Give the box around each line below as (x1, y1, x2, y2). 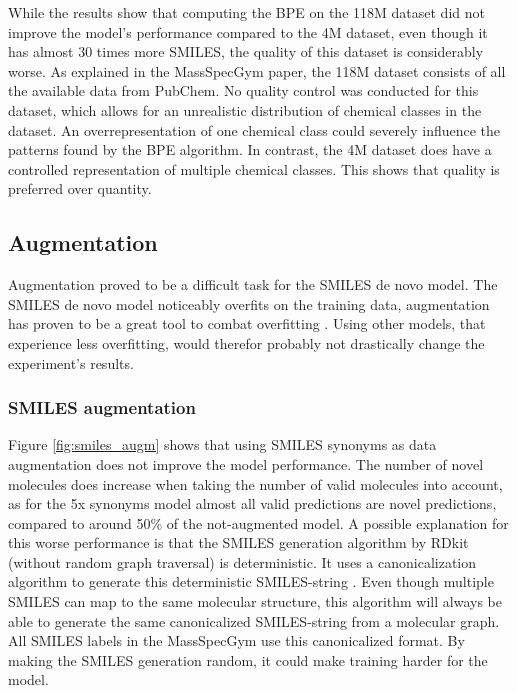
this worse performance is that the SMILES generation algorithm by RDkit (8, 532, 469, 553)
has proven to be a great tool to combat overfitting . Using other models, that (8, 313, 486, 334)
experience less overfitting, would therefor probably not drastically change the (8, 332, 485, 353)
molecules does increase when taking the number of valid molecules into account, (8, 473, 503, 494)
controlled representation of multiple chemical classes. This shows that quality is (8, 158, 500, 179)
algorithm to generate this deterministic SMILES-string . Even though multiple (8, 571, 494, 592)
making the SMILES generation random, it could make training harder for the (8, 649, 488, 670)
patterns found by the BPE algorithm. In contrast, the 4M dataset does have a (8, 139, 492, 160)
